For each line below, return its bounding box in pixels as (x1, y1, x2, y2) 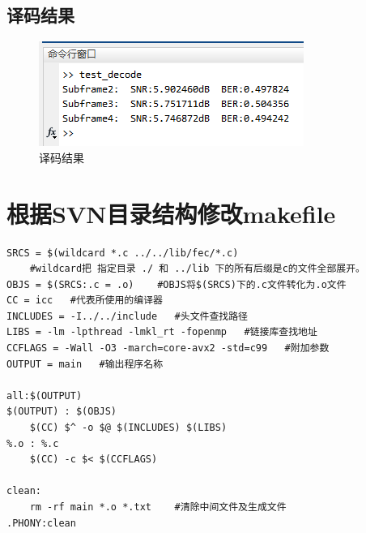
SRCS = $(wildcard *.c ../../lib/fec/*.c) (6, 247, 239, 259)
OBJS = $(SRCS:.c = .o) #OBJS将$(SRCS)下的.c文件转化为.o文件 (6, 278, 347, 290)
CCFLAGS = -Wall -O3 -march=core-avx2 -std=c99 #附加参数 (6, 342, 330, 355)
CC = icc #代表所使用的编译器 (6, 294, 163, 307)
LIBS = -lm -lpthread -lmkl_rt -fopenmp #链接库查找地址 (6, 326, 317, 338)
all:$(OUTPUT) (6, 389, 83, 402)
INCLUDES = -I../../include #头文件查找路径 (6, 310, 248, 322)
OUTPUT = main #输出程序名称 (6, 358, 164, 370)
